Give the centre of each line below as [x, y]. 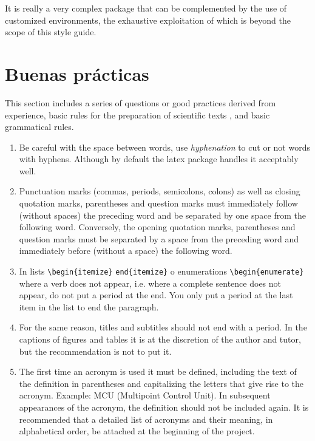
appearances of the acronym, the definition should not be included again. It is [164, 407]
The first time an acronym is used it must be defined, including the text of [158, 371]
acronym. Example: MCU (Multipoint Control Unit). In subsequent [145, 395]
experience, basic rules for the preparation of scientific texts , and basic [137, 115]
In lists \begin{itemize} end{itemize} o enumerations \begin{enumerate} [161, 271]
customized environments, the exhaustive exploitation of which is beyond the [148, 20]
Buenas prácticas [77, 73]
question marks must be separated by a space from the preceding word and [159, 238]
